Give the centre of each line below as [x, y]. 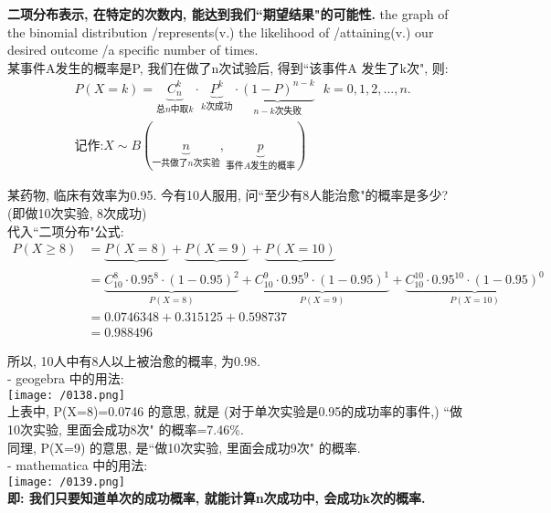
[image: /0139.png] [66, 482]
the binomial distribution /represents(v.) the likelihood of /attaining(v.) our [221, 31]
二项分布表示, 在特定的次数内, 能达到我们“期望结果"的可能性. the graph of [228, 14]
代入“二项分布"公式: [66, 230]
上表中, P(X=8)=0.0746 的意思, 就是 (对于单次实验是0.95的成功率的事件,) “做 [235, 411]
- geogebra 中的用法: [66, 378]
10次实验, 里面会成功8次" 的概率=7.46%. [126, 429]
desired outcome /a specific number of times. [133, 50]
